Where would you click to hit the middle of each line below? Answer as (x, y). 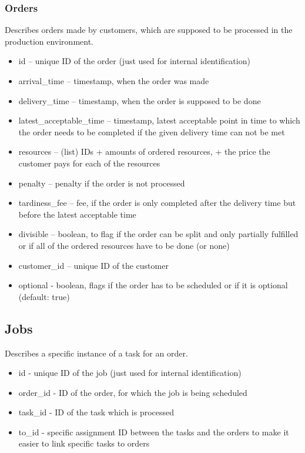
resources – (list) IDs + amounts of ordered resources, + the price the (144, 151)
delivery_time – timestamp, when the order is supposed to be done (140, 100)
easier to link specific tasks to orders (84, 443)
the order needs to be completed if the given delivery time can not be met (152, 131)
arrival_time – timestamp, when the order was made (114, 81)
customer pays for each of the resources (89, 163)
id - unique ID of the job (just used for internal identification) (130, 373)
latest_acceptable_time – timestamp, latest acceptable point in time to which (159, 120)
